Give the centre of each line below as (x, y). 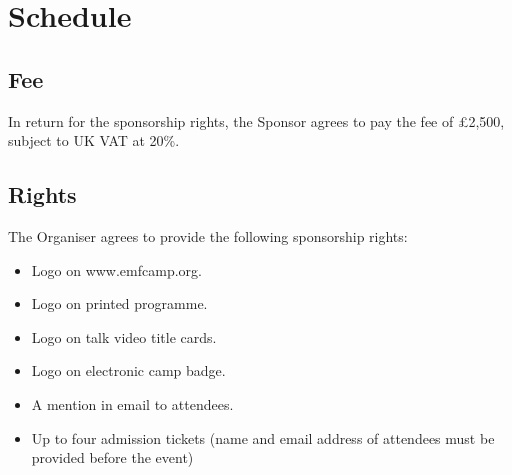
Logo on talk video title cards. (124, 336)
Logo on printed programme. (119, 303)
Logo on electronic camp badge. (128, 370)
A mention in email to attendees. (132, 403)
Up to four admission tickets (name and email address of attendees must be (263, 437)
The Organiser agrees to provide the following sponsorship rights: (208, 235)
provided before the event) (112, 457)
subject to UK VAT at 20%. (94, 140)
